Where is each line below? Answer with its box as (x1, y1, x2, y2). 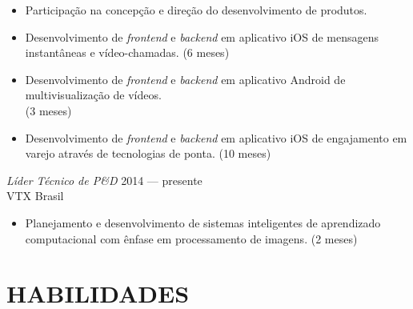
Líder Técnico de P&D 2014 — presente (6, 171, 202, 188)
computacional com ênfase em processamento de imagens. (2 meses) (25, 230, 358, 247)
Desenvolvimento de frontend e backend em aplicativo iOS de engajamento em (25, 129, 407, 146)
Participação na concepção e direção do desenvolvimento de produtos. (25, 2, 367, 18)
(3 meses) (25, 102, 72, 118)
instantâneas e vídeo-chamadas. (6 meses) (25, 44, 230, 61)
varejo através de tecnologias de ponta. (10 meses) (25, 145, 271, 162)
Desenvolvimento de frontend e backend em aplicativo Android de (25, 70, 346, 87)
